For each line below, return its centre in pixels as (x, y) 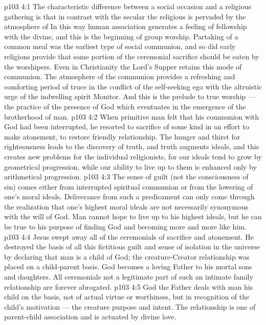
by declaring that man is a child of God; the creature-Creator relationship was (127, 256)
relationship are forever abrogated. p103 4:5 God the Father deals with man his (129, 286)
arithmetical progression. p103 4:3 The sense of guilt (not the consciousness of (126, 177)
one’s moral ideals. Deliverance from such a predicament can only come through (129, 196)
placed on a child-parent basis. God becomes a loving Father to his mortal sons (128, 266)
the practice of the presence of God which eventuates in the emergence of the (125, 106)
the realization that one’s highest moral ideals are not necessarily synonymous (126, 206)
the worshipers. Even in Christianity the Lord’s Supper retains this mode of (123, 66)
